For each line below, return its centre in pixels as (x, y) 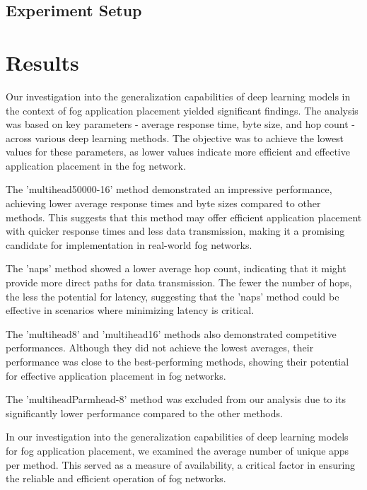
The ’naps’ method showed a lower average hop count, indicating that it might (176, 268)
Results (42, 62)
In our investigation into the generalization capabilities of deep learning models (177, 437)
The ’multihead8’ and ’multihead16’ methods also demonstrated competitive (171, 333)
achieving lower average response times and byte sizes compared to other (163, 203)
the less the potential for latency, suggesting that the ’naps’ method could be (173, 296)
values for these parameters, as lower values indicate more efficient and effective (178, 152)
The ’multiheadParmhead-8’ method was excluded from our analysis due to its (176, 399)
